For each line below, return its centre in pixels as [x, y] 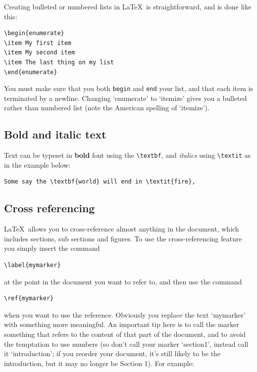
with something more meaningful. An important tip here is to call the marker [122, 324]
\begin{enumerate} [34, 33]
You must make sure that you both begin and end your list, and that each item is [128, 88]
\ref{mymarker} [29, 299]
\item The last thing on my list [59, 62]
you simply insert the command [52, 248]
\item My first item [38, 43]
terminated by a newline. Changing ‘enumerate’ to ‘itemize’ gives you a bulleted [126, 98]
